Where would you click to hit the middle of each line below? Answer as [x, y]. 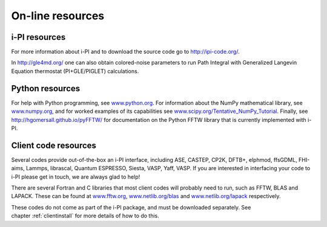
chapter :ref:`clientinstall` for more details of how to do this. [85, 216]
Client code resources [54, 145]
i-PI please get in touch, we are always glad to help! [76, 177]
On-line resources [58, 16]
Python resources [46, 88]
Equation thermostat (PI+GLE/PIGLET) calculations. [75, 71]
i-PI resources [38, 37]
